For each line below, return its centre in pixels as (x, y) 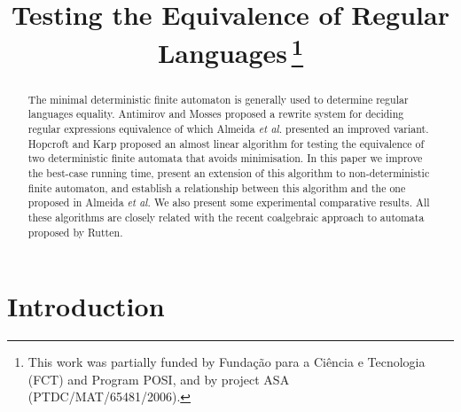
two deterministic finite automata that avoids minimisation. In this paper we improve (225, 158)
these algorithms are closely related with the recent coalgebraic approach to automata (226, 217)
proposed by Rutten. (75, 232)
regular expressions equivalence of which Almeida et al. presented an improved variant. (228, 128)
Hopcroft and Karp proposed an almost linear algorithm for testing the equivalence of (226, 143)
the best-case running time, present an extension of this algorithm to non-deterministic (229, 172)
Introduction (86, 306)
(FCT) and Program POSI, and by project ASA (159, 379)
